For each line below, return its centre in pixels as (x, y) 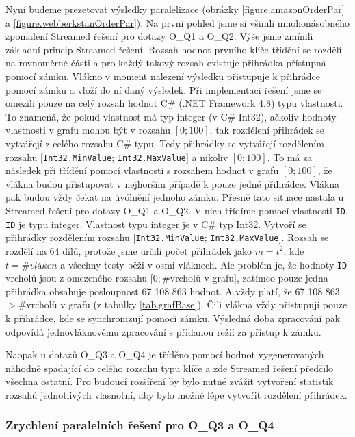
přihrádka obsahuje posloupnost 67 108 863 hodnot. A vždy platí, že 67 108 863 (173, 291)
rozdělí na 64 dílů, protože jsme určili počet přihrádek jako (129, 250)
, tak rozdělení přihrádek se (267, 130)
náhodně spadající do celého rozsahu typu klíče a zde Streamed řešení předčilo (170, 367)
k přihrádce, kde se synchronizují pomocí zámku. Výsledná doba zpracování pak (173, 317)
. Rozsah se (305, 237)
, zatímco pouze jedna (282, 278)
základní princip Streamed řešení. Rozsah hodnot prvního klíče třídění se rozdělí (174, 49)
